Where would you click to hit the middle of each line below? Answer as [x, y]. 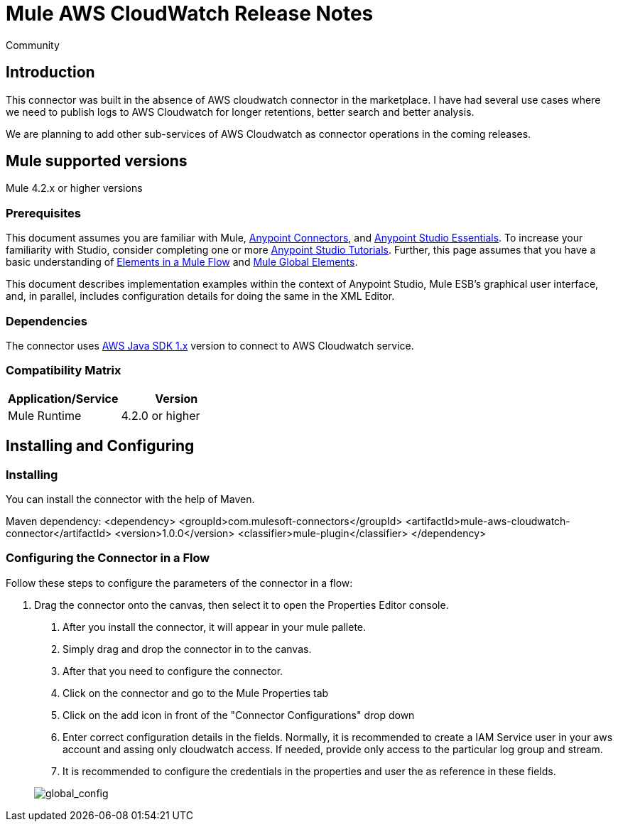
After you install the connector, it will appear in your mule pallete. [215, 627]
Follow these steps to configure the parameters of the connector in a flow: [179, 583]
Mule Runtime [45, 415]
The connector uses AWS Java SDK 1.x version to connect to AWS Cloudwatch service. [210, 345]
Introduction [50, 72]
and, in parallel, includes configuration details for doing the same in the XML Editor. [200, 296]
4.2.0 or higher [161, 415]
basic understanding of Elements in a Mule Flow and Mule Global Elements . [182, 262]
